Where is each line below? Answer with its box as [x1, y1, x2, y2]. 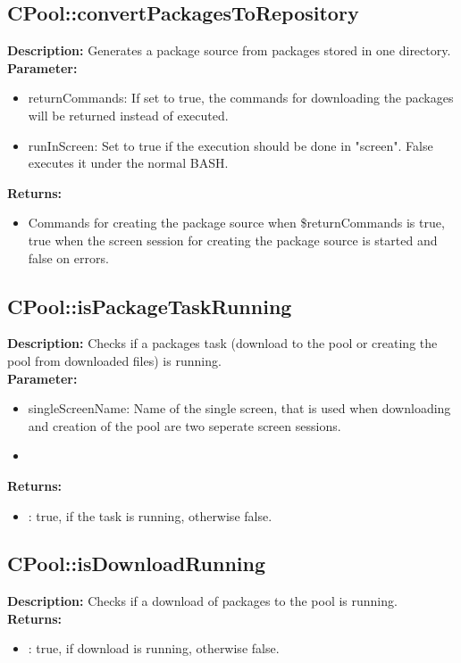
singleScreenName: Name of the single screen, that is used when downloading [28, 399, 451, 418]
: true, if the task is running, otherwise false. [28, 506, 272, 525]
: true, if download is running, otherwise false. [28, 639, 280, 658]
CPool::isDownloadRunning [7, 550, 266, 577]
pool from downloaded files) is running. [7, 351, 222, 369]
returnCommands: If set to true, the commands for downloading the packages [28, 88, 454, 107]
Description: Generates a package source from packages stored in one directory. [7, 41, 451, 60]
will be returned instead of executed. [28, 105, 229, 124]
